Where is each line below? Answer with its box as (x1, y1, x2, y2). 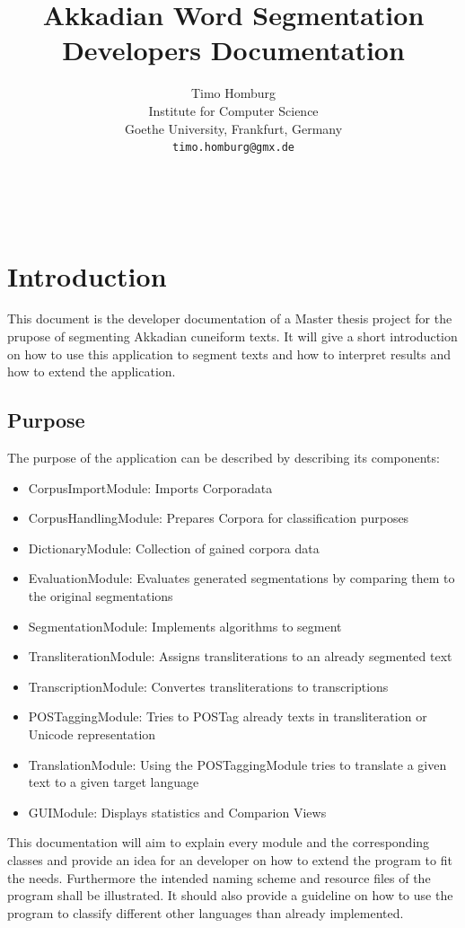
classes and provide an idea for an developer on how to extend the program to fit (7, 850, 452, 869)
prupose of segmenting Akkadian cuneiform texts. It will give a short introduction (7, 327, 458, 346)
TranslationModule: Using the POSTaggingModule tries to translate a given (28, 755, 447, 773)
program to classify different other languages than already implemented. (7, 903, 404, 922)
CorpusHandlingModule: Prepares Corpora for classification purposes (28, 508, 409, 527)
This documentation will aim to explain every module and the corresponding (7, 833, 430, 852)
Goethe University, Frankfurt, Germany (124, 119, 343, 137)
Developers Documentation (62, 31, 405, 68)
